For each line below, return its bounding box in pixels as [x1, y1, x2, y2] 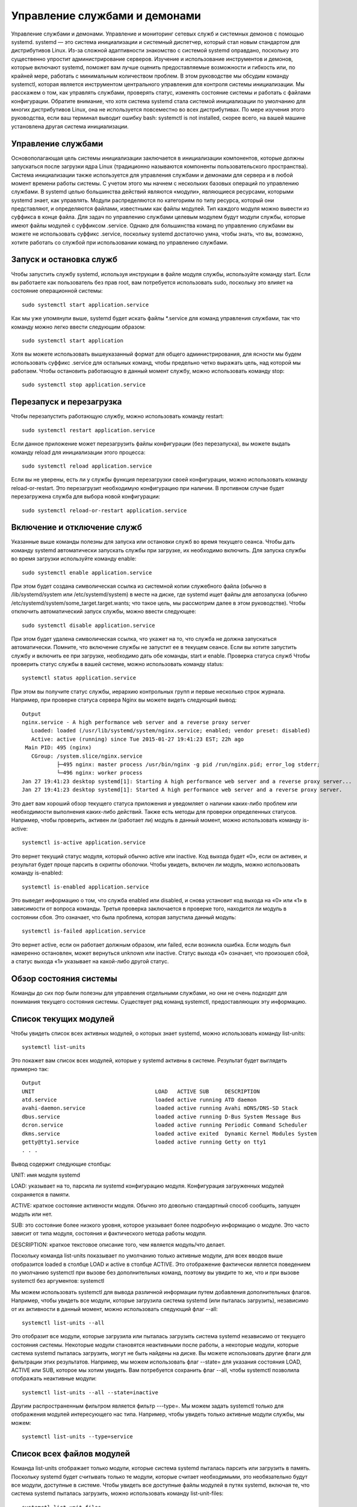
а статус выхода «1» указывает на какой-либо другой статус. [11, 958, 169, 965]
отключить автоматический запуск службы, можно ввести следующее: [11, 608, 197, 615]
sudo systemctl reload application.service [22, 462, 152, 470]
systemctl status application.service [22, 675, 137, 681]
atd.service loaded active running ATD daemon [22, 1096, 257, 1103]
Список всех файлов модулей [11, 1449, 131, 1459]
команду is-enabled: [11, 869, 63, 876]
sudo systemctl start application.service [22, 301, 149, 308]
